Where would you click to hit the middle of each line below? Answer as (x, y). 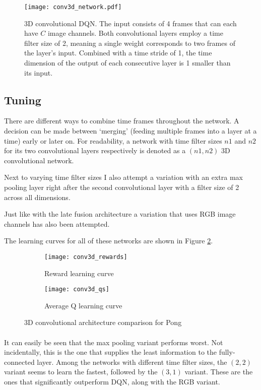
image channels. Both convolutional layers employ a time (135, 33)
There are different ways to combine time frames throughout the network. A (122, 121)
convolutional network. (39, 160)
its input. (39, 72)
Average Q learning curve (83, 305)
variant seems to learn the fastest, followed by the (81, 372)
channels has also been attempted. (57, 223)
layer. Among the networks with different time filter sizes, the (132, 362)
